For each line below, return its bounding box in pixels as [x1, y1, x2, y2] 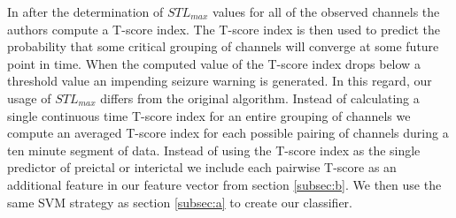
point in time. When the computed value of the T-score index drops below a [7, 54, 421, 72]
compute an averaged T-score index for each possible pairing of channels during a [7, 124, 449, 142]
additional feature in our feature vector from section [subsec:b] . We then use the [7, 175, 442, 193]
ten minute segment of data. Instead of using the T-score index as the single [7, 140, 421, 159]
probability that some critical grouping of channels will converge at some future [7, 37, 439, 56]
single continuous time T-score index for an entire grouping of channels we [7, 106, 411, 124]
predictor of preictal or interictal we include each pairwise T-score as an [7, 158, 397, 177]
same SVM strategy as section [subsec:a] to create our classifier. [7, 192, 353, 211]
